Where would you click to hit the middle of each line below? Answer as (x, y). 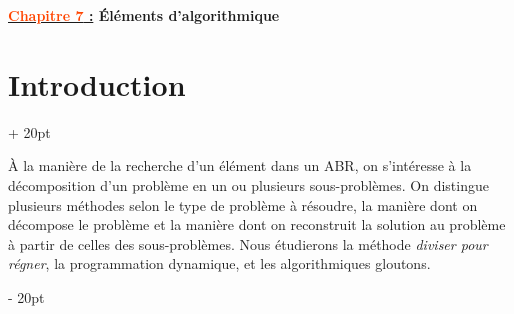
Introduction (97, 83)
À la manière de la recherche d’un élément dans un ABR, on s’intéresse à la (240, 165)
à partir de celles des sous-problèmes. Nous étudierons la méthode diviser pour (248, 243)
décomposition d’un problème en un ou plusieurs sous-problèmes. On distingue (248, 184)
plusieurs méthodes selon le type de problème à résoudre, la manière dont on (243, 204)
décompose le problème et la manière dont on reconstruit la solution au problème (257, 224)
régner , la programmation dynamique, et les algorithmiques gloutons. (219, 263)
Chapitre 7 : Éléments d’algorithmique (144, 15)
